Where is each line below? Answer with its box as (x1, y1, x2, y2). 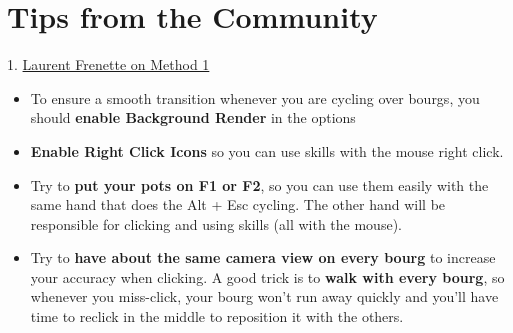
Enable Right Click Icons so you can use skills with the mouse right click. (30, 140, 504, 161)
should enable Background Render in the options (30, 107, 356, 128)
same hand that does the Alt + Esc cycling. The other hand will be (30, 194, 446, 215)
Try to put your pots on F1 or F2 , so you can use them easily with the (30, 174, 489, 195)
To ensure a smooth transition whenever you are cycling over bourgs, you (30, 87, 480, 108)
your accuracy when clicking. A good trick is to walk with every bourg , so (30, 266, 505, 287)
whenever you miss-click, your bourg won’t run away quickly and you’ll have (30, 286, 499, 307)
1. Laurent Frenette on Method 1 (7, 54, 210, 75)
